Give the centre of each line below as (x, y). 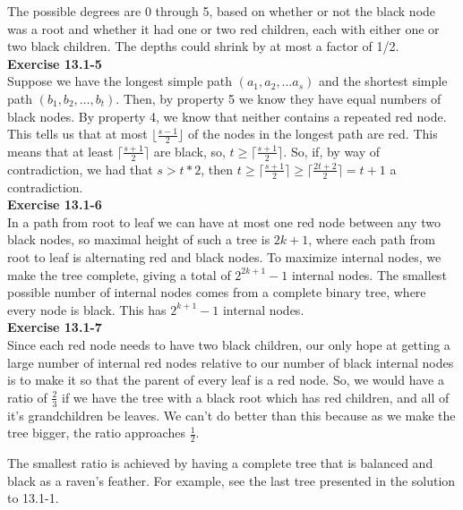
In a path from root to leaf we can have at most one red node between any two (224, 221)
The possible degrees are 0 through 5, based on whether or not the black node (222, 11)
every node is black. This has (87, 309)
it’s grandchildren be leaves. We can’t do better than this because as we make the (231, 415)
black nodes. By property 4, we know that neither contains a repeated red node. (227, 116)
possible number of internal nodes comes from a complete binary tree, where (217, 292)
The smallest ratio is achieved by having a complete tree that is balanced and (220, 463)
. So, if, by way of (332, 151)
